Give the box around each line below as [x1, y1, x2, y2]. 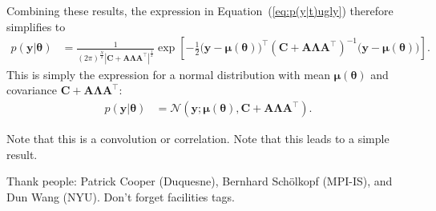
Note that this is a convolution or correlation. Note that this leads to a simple [6, 130, 390, 147]
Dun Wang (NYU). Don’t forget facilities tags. [6, 188, 235, 205]
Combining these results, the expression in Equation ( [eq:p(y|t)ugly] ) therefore [6, 2, 394, 18]
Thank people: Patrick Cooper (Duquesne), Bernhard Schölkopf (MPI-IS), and [6, 173, 393, 189]
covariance [6, 82, 58, 98]
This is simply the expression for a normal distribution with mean [6, 66, 330, 82]
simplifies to [6, 18, 66, 34]
